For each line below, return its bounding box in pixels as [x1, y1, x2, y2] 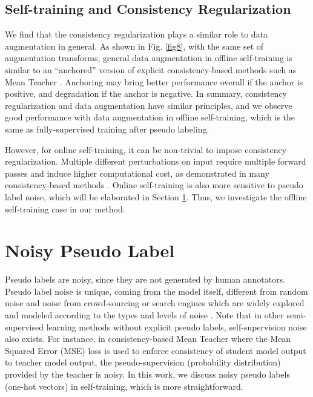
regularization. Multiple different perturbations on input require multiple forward [5, 155, 306, 168]
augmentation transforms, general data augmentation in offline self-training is [5, 51, 292, 64]
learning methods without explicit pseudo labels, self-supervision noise [46, 320, 307, 333]
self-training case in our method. [5, 202, 125, 215]
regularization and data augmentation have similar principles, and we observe [5, 99, 292, 111]
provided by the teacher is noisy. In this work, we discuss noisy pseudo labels [5, 367, 290, 380]
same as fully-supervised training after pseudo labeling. [5, 122, 209, 135]
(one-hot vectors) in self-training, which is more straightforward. [5, 379, 243, 392]
